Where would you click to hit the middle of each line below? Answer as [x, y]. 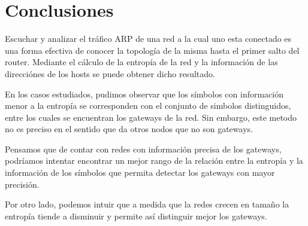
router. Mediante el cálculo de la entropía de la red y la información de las [141, 62]
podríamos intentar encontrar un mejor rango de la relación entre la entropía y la [154, 161]
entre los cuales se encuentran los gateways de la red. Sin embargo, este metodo [151, 117]
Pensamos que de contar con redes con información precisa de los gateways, [143, 149]
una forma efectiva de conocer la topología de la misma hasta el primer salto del [152, 50]
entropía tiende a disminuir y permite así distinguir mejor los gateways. [136, 216]
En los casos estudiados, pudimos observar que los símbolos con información [144, 94]
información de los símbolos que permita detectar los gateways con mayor [140, 172]
